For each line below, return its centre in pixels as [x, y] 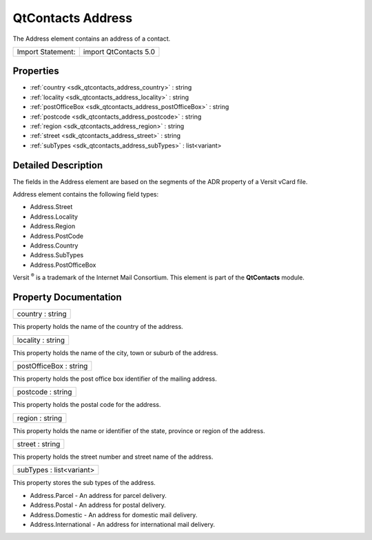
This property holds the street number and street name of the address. [113, 457]
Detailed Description [58, 165]
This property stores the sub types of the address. [84, 483]
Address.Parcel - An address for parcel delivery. [98, 495]
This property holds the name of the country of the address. [98, 327]
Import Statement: [46, 52]
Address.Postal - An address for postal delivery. [98, 505]
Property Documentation [67, 298]
